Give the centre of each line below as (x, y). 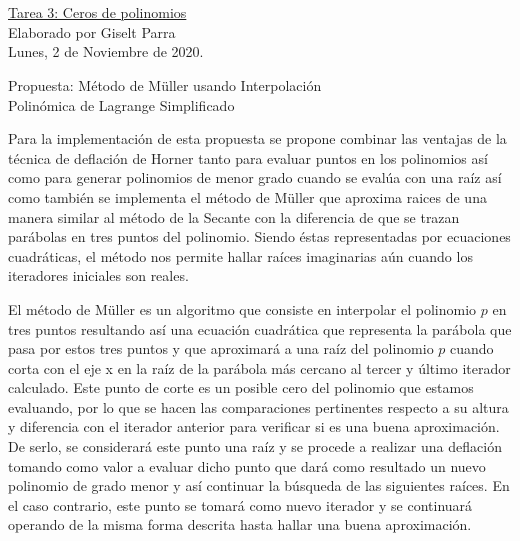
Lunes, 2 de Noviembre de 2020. (106, 51)
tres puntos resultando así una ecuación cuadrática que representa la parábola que (260, 328)
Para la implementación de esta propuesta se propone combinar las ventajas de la (257, 138)
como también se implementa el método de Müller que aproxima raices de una (247, 196)
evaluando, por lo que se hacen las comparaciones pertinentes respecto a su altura (258, 406)
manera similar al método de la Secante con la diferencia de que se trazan (234, 216)
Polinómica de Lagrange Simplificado (121, 104)
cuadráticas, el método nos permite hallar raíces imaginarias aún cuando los (240, 255)
